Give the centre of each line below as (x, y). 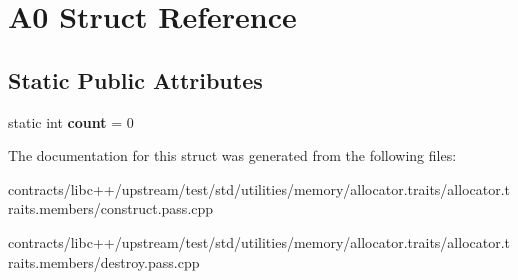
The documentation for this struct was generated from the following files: (232, 155)
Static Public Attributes (135, 79)
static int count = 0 (71, 121)
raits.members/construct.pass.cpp (111, 208)
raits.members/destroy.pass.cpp (104, 261)
